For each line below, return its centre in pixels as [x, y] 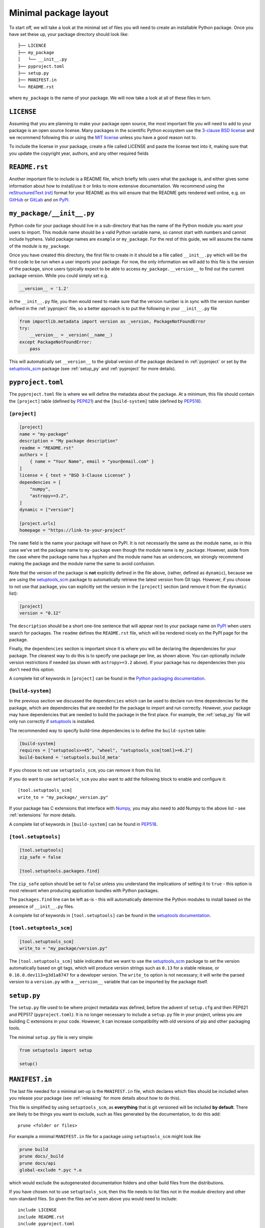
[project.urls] [38, 523]
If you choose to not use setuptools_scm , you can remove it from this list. [85, 770]
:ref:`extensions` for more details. [43, 815]
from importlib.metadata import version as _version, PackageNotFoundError [113, 321]
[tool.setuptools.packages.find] [60, 871]
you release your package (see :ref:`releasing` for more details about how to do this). [95, 1098]
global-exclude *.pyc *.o [51, 1170]
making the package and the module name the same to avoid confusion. [82, 564]
